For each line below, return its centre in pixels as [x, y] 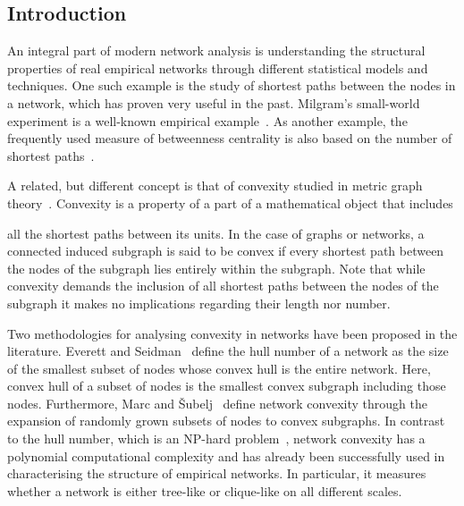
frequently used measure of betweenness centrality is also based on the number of [230, 138]
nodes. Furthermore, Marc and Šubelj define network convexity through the [217, 403]
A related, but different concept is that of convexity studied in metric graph [215, 186]
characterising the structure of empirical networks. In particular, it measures [217, 473]
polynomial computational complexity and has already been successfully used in [226, 455]
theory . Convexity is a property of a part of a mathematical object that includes [230, 202]
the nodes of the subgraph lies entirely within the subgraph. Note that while [216, 268]
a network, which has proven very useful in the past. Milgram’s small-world [214, 102]
